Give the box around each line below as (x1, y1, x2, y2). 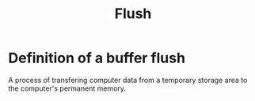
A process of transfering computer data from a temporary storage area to (8, 75, 248, 84)
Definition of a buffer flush (8, 49, 186, 67)
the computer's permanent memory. (8, 84, 127, 93)
